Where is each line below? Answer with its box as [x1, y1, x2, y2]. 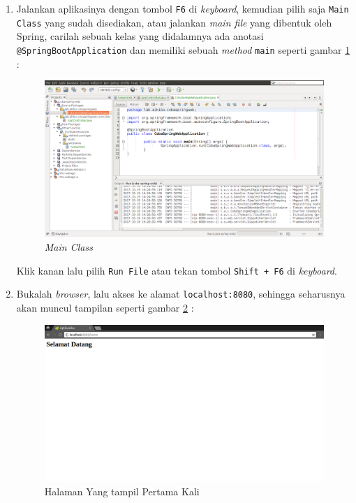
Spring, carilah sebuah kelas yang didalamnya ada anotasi [16, 29, 264, 43]
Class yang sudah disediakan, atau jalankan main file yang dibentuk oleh [16, 15, 332, 29]
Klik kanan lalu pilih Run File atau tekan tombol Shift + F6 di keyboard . [16, 263, 337, 277]
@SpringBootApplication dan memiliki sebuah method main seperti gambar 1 [16, 42, 350, 57]
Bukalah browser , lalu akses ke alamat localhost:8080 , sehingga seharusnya [16, 286, 346, 301]
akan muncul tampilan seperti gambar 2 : [16, 300, 194, 314]
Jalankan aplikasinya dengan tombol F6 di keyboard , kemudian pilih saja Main [16, 1, 349, 15]
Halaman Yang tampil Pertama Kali [44, 483, 200, 498]
